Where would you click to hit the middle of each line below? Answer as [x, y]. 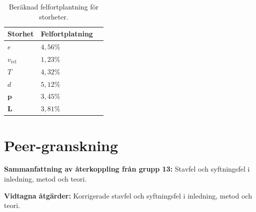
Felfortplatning [67, 34]
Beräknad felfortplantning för [54, 6]
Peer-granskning [61, 145]
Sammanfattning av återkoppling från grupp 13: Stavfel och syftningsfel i [127, 169]
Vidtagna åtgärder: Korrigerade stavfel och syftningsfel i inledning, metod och [128, 195]
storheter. [54, 16]
